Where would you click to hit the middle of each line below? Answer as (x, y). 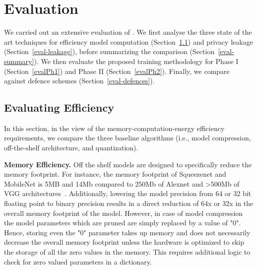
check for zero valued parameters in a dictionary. (78, 261)
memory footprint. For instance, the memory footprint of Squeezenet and (115, 174)
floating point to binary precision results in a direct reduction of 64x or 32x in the (129, 203)
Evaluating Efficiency (59, 107)
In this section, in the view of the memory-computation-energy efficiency (114, 128)
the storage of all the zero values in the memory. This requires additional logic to (127, 252)
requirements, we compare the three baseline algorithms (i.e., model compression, (128, 138)
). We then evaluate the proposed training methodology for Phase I (136, 61)
